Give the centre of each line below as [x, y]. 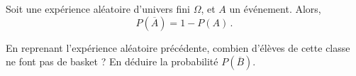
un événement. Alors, [275, 9]
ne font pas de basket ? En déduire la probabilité [112, 61]
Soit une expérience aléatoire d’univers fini [98, 9]
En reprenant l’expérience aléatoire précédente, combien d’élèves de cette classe [178, 47]
